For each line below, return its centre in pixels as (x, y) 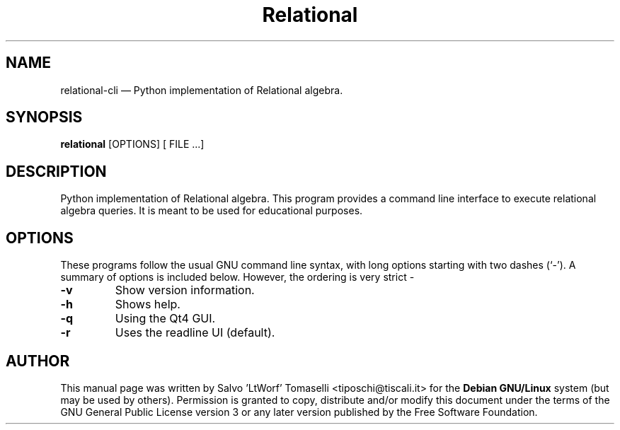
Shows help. (148, 304)
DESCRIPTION (56, 171)
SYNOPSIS (44, 117)
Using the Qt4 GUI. (165, 319)
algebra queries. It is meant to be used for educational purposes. (212, 211)
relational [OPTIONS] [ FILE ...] (132, 144)
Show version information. (185, 290)
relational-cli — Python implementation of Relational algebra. (202, 90)
